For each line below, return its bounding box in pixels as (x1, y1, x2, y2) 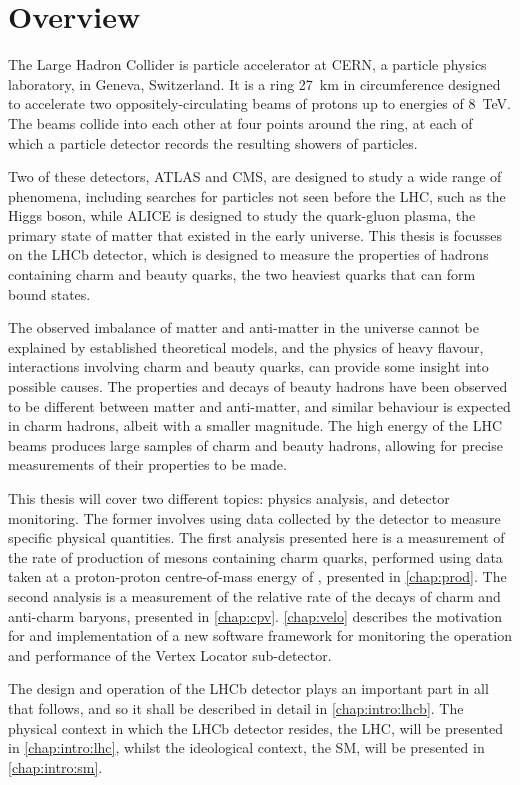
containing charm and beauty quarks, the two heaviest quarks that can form (8, 264, 476, 285)
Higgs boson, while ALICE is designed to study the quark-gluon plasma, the (8, 205, 476, 226)
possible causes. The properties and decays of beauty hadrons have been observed (8, 376, 508, 397)
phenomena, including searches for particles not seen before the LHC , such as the (8, 185, 506, 206)
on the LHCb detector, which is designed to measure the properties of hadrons (8, 244, 489, 265)
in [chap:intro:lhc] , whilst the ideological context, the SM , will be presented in (8, 737, 485, 758)
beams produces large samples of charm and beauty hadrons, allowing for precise (8, 434, 503, 455)
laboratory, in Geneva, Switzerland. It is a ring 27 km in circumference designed (8, 73, 501, 94)
